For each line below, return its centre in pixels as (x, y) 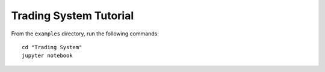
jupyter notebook (47, 56)
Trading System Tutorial (73, 16)
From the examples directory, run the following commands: (85, 34)
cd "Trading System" (52, 47)
